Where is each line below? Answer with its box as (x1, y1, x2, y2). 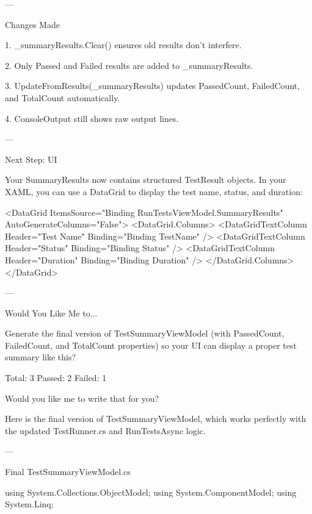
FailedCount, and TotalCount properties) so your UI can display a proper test (5, 338, 297, 351)
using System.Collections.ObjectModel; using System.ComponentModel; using (5, 485, 297, 498)
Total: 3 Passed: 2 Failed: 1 (5, 371, 107, 384)
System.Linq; (5, 498, 54, 510)
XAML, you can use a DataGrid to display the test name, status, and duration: (5, 185, 303, 198)
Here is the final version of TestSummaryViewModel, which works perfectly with (5, 412, 307, 425)
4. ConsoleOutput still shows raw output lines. (5, 112, 179, 124)
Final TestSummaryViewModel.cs (5, 465, 131, 478)
